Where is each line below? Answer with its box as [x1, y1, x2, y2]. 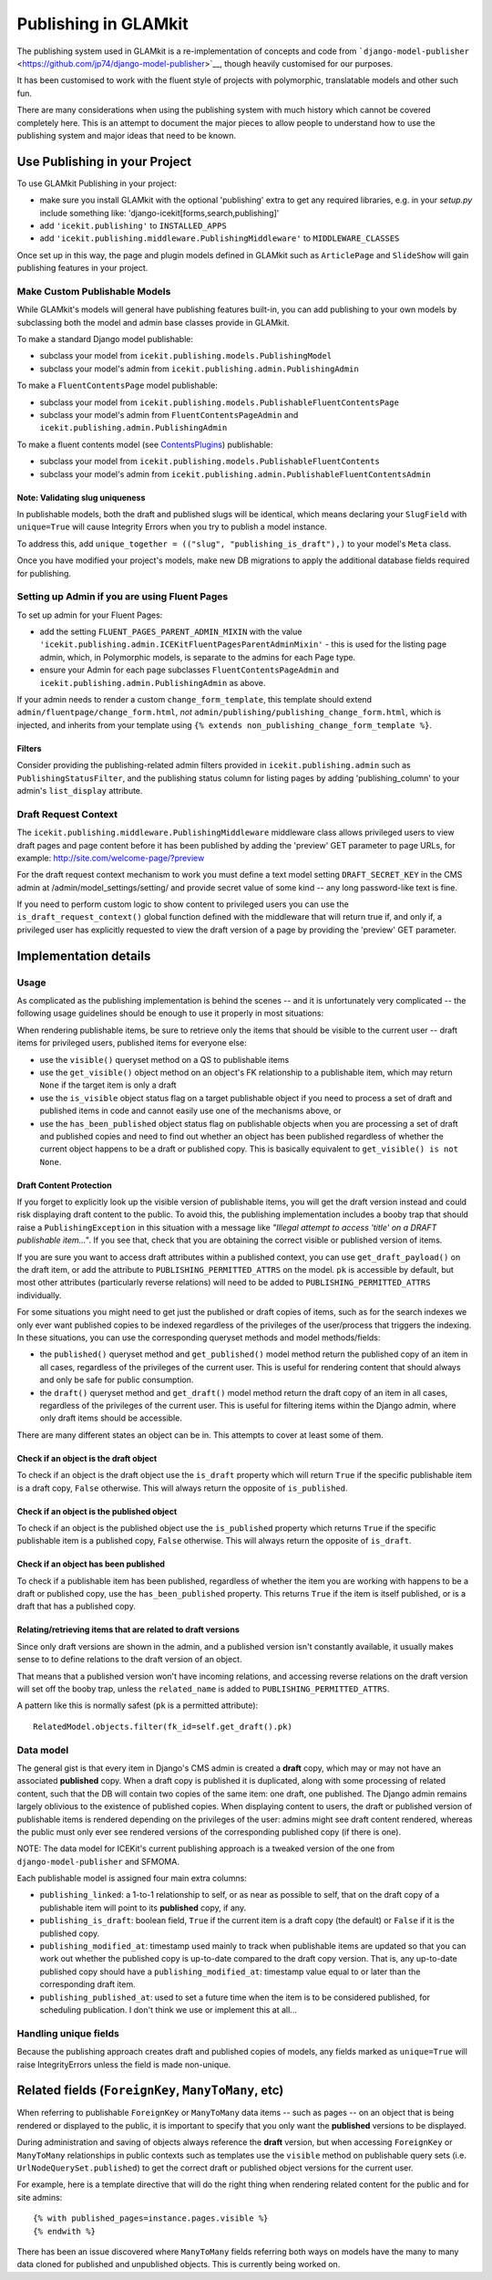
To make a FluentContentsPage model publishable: [16, 380, 218, 391]
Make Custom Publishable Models [16, 285, 171, 297]
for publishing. [16, 567, 72, 578]
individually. [16, 1289, 62, 1300]
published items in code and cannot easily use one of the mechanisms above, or [39, 1105, 342, 1117]
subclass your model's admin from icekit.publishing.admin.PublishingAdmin [39, 363, 359, 374]
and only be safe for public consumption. [39, 1374, 194, 1386]
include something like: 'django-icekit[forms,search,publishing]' [39, 207, 280, 218]
